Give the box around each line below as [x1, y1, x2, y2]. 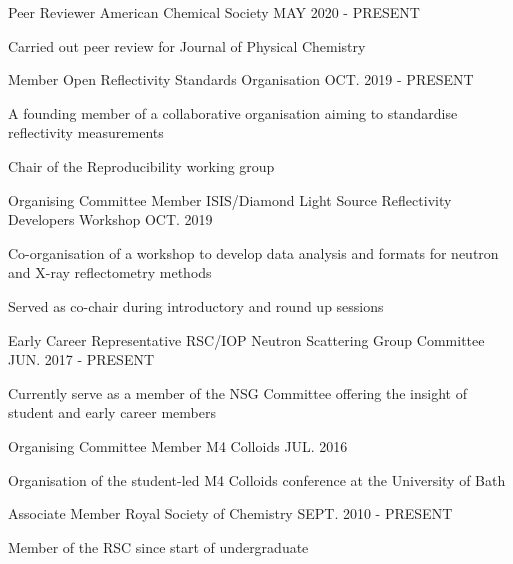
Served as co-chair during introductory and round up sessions [8, 295, 384, 316]
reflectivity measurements [8, 122, 164, 143]
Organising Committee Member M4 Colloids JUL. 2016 [8, 435, 348, 456]
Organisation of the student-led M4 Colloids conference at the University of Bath [8, 469, 506, 490]
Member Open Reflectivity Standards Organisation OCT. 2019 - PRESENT [8, 69, 474, 90]
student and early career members [8, 402, 216, 423]
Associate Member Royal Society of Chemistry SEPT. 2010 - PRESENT [8, 503, 453, 524]
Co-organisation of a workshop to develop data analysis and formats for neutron [8, 242, 499, 263]
